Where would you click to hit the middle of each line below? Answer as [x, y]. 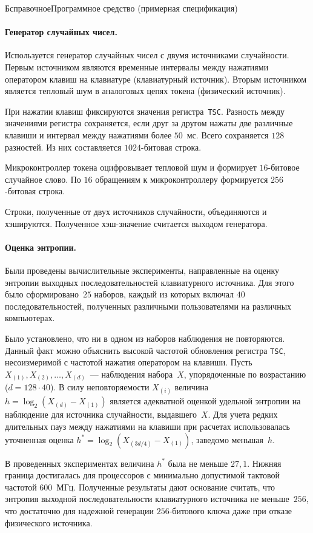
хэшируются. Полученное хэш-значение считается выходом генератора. [136, 223]
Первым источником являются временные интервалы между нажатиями [137, 66]
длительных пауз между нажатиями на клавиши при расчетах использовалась [147, 426]
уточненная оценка [39, 439]
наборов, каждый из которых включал [164, 294]
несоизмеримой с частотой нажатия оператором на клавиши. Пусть [129, 362]
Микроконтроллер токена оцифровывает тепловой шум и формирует [131, 167]
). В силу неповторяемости [100, 387]
